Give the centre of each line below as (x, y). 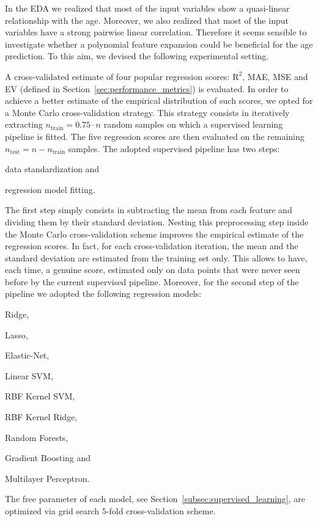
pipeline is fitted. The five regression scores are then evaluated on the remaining (155, 136)
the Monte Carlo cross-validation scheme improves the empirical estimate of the (154, 234)
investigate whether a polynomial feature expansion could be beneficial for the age (159, 44)
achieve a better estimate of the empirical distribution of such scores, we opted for (159, 100)
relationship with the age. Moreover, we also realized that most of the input (147, 20)
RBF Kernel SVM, (40, 396)
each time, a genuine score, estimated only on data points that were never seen (153, 270)
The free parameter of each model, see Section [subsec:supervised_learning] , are (155, 499)
